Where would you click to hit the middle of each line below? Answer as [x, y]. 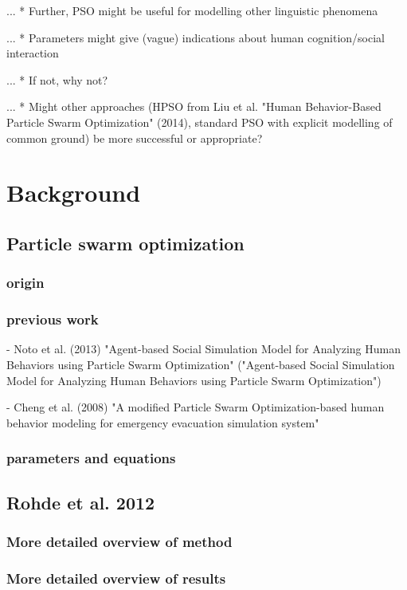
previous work [53, 319]
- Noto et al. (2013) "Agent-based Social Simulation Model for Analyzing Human [203, 349]
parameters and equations [91, 458]
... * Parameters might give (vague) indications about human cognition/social [196, 37]
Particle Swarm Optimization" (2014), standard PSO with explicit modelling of [200, 122]
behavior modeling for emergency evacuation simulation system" [163, 422]
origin [25, 283]
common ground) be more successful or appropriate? [135, 138]
